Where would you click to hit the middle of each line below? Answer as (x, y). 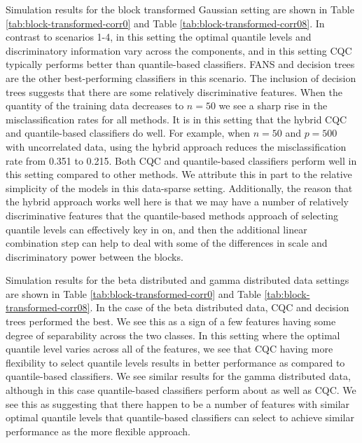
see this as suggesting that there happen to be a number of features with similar (178, 403)
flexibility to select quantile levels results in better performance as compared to (175, 362)
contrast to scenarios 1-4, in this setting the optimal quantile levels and (159, 37)
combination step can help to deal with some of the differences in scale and (167, 243)
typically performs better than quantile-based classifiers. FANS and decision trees (180, 64)
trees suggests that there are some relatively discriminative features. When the (174, 91)
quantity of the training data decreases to (95, 105)
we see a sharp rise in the (273, 105)
